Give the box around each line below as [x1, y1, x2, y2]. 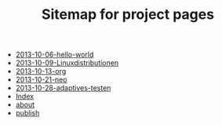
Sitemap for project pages [42, 6, 214, 24]
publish [15, 108, 40, 118]
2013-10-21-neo [15, 75, 67, 84]
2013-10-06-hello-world [15, 50, 94, 60]
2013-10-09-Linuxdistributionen [15, 58, 119, 68]
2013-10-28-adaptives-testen [15, 83, 111, 93]
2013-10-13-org [15, 67, 67, 76]
